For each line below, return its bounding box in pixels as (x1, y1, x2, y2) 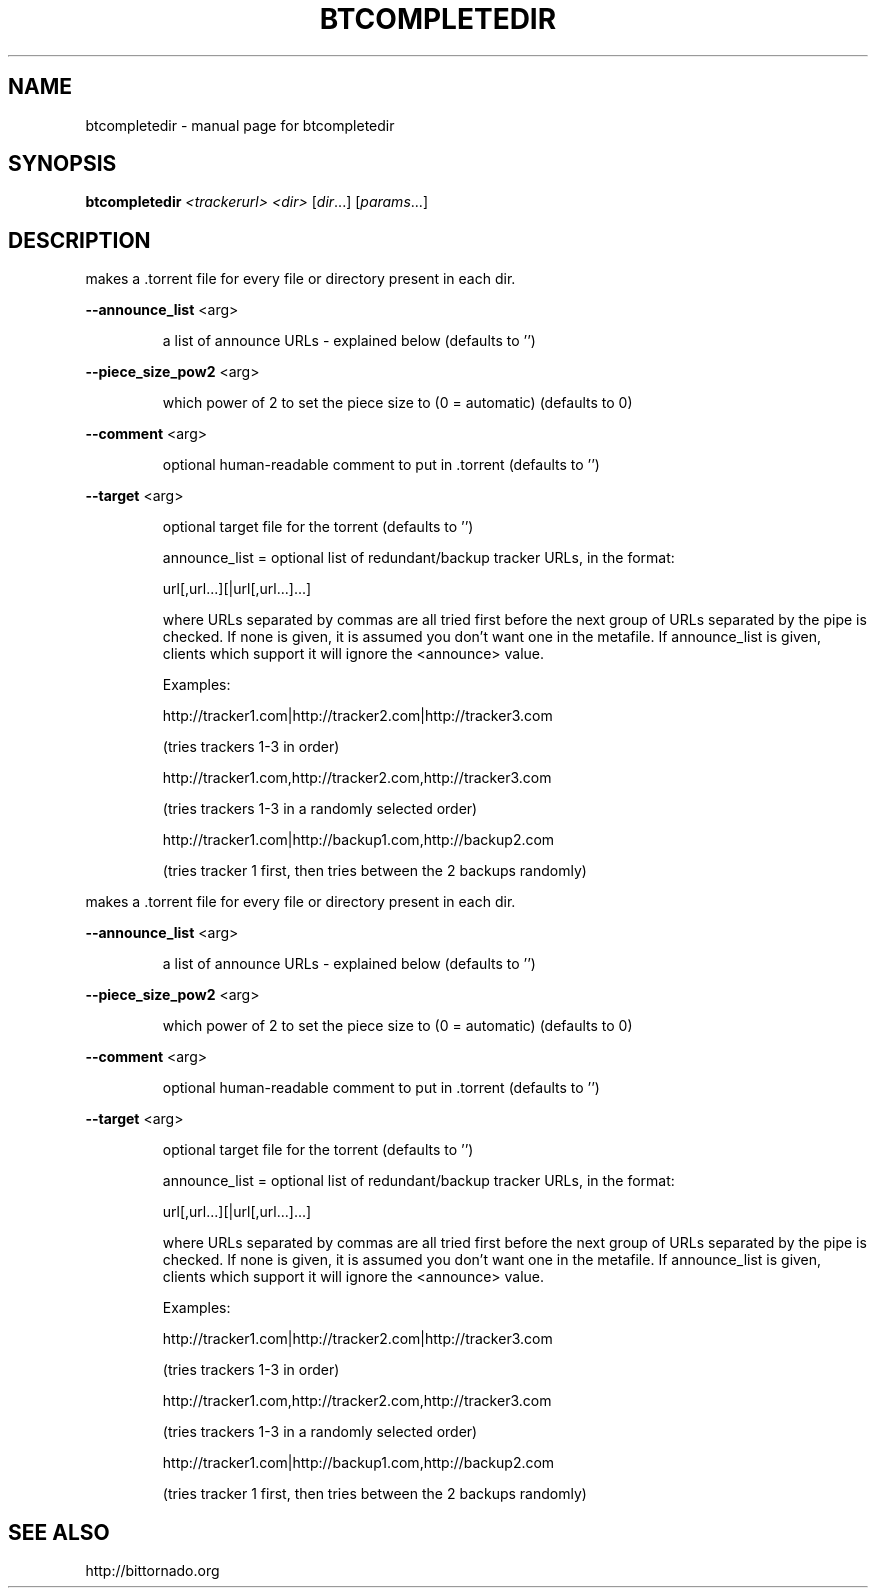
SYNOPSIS (8, 151, 117, 177)
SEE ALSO (8, 1519, 110, 1545)
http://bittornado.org (85, 1562, 220, 1580)
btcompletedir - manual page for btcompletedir (85, 116, 395, 134)
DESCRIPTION (8, 227, 151, 253)
